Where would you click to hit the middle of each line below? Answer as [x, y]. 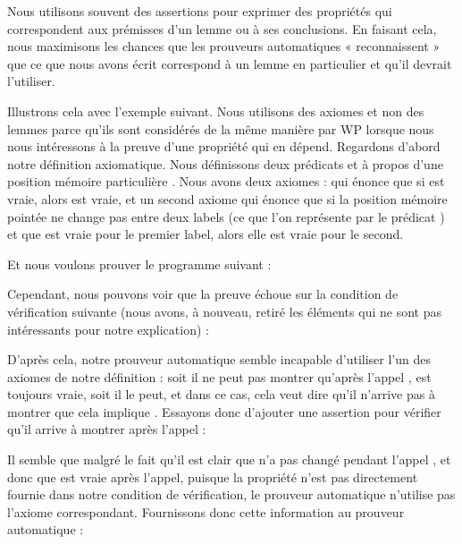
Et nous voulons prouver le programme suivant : [139, 263]
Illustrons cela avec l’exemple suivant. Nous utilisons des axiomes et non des [216, 110]
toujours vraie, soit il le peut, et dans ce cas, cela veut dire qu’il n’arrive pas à [221, 394]
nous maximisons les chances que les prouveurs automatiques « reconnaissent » [224, 46]
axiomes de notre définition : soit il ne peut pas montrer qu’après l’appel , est [219, 376]
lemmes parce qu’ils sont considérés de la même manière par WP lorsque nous [221, 128]
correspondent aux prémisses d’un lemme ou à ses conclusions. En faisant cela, [222, 28]
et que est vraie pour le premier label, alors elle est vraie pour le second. [206, 234]
